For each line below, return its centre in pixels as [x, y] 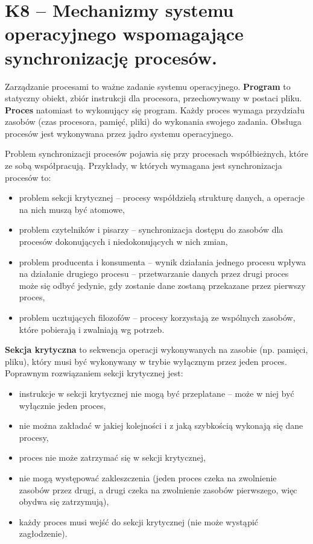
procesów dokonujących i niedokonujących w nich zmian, [123, 242]
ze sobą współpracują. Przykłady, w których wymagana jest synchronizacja [144, 166]
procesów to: [28, 177]
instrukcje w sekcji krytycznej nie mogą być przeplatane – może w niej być [156, 393]
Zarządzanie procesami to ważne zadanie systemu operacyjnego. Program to [148, 86]
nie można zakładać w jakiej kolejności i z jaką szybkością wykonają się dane [161, 425]
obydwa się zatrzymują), [64, 501]
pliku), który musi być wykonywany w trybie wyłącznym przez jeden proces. [146, 361]
